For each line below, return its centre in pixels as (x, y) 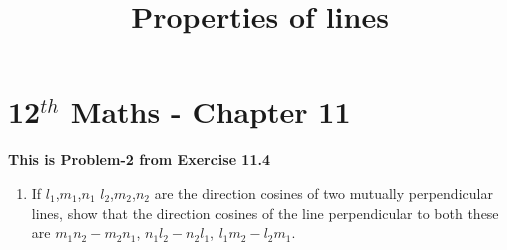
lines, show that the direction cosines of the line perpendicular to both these (265, 212)
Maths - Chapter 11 (210, 111)
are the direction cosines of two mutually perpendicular (323, 192)
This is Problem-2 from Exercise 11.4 (139, 159)
